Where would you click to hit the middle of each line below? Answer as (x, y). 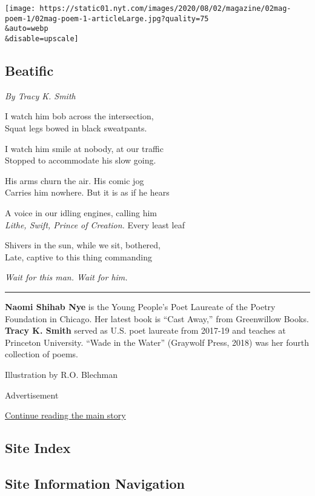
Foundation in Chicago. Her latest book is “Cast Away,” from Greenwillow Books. (157, 318)
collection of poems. (42, 354)
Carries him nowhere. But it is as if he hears (87, 192)
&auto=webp (27, 29)
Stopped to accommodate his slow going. (81, 160)
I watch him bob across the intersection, (79, 116)
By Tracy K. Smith (40, 95)
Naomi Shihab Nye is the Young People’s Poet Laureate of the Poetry (140, 306)
